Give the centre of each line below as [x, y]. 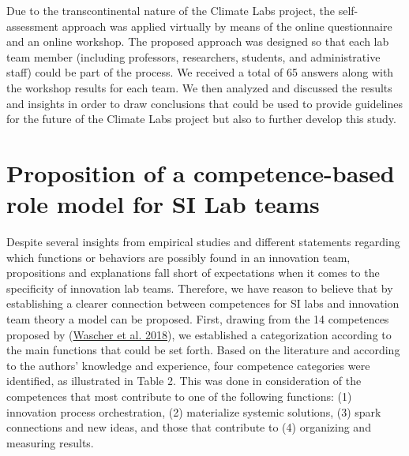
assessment [32, 26]
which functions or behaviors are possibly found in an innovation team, [178, 257]
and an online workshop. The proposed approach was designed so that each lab [198, 41]
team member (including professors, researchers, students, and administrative [193, 56]
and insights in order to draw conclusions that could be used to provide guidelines [204, 103]
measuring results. [50, 442]
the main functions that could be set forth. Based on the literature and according [203, 350]
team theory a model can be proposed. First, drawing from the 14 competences [198, 319]
